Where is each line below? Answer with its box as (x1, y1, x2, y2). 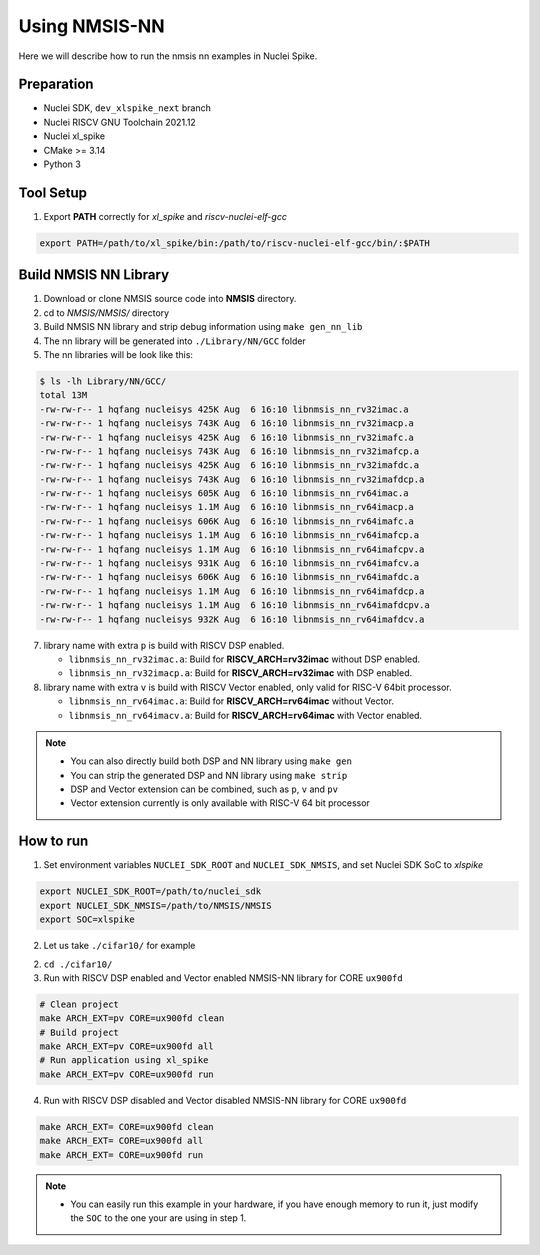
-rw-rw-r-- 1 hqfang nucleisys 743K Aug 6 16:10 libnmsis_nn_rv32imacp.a (39, 418, 415, 429)
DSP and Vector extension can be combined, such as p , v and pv (70, 783, 339, 795)
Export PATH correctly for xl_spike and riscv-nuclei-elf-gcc (43, 210, 287, 222)
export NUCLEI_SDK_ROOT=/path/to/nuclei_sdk (39, 886, 262, 897)
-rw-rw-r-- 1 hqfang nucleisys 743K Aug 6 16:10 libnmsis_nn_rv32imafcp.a (39, 445, 420, 457)
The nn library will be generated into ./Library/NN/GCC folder (43, 335, 307, 347)
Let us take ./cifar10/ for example (43, 940, 196, 952)
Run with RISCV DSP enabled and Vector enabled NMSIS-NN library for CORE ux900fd (43, 971, 404, 984)
